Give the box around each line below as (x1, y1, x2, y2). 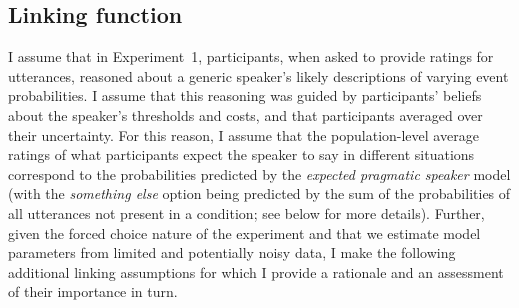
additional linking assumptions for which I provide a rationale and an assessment (8, 261, 504, 282)
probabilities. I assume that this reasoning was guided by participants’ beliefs (8, 85, 482, 106)
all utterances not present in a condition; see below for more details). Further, (8, 202, 485, 223)
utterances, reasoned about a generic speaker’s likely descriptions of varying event (8, 65, 509, 86)
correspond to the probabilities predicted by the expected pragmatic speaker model (8, 163, 511, 184)
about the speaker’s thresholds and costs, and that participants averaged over (8, 104, 483, 125)
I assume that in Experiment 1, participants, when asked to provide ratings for (8, 46, 494, 67)
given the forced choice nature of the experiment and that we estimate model (8, 222, 481, 243)
